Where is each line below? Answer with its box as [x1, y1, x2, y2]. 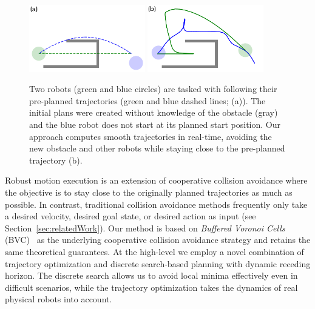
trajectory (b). [29, 153, 83, 166]
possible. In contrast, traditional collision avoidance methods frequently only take [5, 198, 308, 210]
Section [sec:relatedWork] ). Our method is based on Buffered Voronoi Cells [5, 221, 285, 234]
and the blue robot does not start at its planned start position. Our [29, 118, 280, 130]
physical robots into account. [5, 293, 112, 305]
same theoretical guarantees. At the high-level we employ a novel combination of [5, 245, 304, 257]
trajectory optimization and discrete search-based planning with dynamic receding [5, 257, 311, 270]
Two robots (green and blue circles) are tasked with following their [29, 82, 277, 95]
